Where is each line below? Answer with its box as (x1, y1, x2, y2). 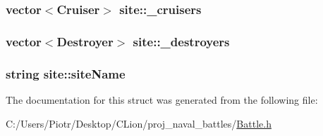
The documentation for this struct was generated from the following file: (6, 92, 318, 107)
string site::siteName (6, 64, 126, 82)
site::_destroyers (133, 32, 230, 50)
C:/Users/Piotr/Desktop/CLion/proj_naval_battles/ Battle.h (6, 116, 272, 130)
